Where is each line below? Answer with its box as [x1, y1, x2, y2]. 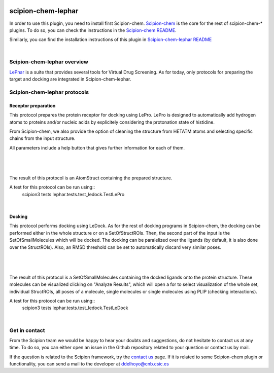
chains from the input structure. [9, 135, 76, 141]
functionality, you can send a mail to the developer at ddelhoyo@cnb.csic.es [9, 361, 169, 367]
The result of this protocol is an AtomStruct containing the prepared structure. [9, 175, 173, 181]
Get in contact [9, 327, 45, 334]
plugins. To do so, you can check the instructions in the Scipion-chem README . [9, 27, 177, 33]
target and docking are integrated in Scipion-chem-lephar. [9, 76, 131, 82]
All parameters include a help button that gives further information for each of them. [9, 144, 185, 151]
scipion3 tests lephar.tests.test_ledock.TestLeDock [22, 305, 128, 311]
